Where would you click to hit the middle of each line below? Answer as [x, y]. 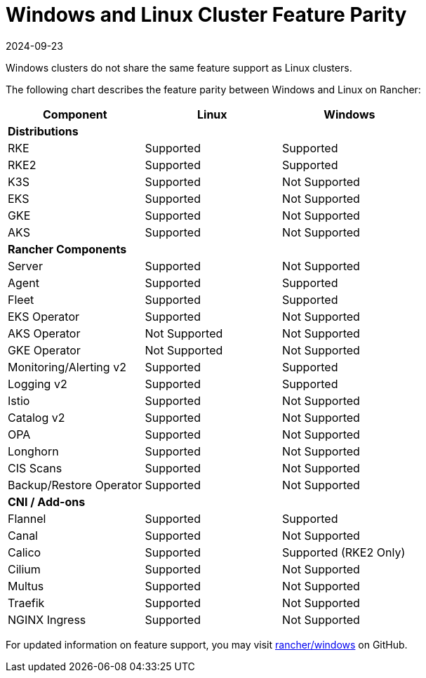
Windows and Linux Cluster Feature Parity [206, 15]
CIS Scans [35, 468]
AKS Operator [44, 333]
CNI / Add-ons [47, 501]
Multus [26, 586]
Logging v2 [38, 384]
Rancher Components [67, 249]
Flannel [27, 518]
